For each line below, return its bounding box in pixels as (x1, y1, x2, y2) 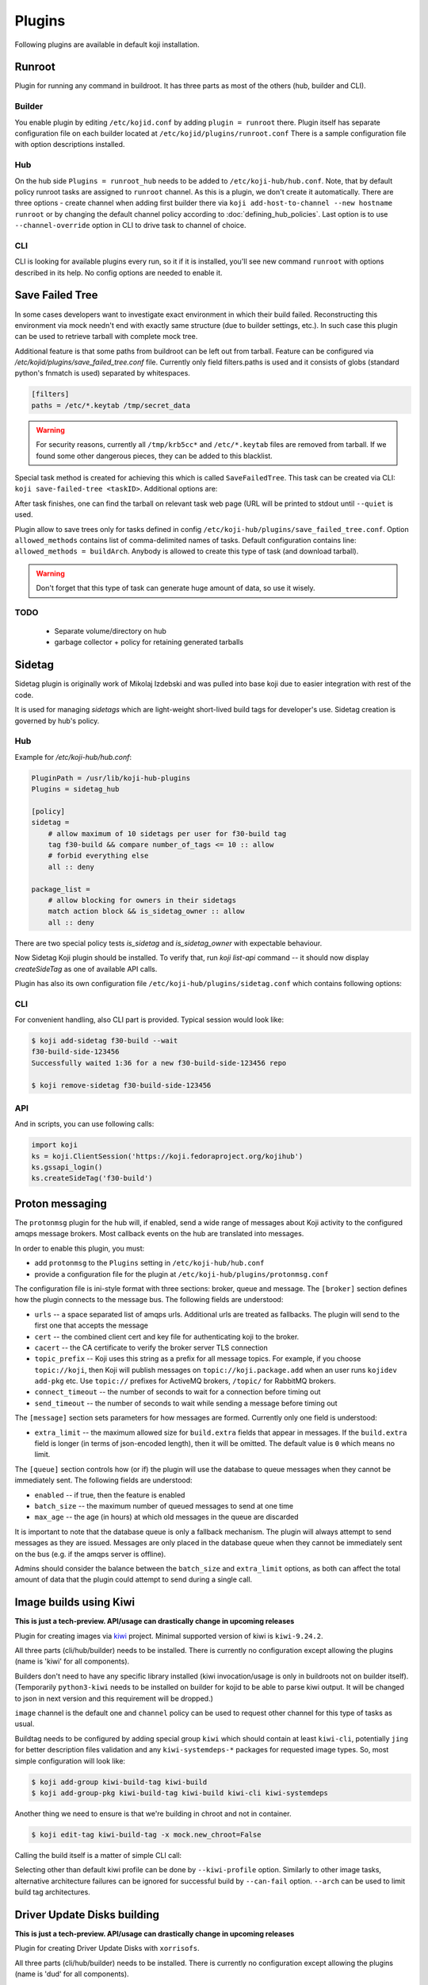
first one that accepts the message (34, 1320, 148, 1330)
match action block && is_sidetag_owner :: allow (48, 907, 245, 916)
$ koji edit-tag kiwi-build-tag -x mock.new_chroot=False (31, 1830, 262, 1839)
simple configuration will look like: (14, 1756, 126, 1766)
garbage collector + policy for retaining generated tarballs (54, 638, 244, 647)
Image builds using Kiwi (14, 1596, 136, 1609)
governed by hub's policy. (14, 715, 100, 726)
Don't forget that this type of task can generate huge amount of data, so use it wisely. (36, 584, 316, 593)
